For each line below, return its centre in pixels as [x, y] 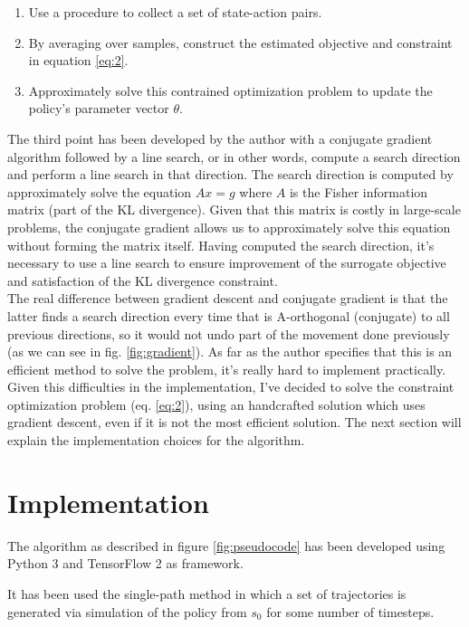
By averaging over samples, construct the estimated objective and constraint [240, 42]
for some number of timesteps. [350, 611]
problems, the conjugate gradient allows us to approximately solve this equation [229, 227]
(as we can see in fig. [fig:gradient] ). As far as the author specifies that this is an [230, 351]
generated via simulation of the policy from [127, 611]
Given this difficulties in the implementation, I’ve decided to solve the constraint [231, 387]
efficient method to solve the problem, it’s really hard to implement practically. [227, 369]
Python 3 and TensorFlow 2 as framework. [125, 563]
